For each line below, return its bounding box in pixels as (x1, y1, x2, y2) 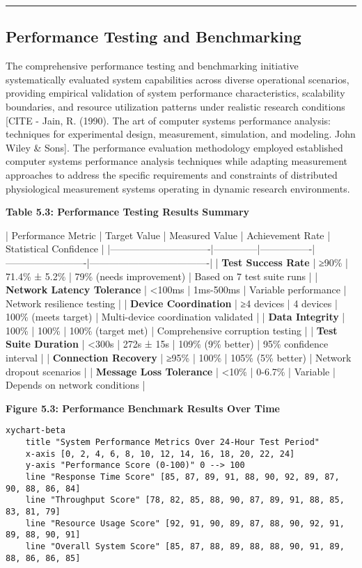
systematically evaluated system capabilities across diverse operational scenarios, (6, 72, 349, 86)
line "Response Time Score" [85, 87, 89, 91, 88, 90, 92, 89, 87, (25, 472, 340, 482)
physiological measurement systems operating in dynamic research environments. (6, 181, 350, 195)
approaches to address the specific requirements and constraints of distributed (6, 167, 338, 181)
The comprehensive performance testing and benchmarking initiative (6, 58, 299, 73)
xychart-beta (6, 425, 65, 436)
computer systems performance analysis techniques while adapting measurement (6, 154, 348, 168)
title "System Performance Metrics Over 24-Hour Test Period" (25, 437, 320, 448)
